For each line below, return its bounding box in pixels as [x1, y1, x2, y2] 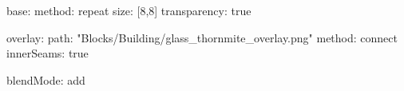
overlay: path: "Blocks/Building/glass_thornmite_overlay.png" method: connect [6, 29, 398, 45]
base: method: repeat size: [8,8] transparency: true [6, 2, 252, 18]
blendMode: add [6, 71, 85, 88]
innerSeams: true [6, 45, 89, 61]
